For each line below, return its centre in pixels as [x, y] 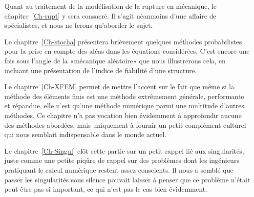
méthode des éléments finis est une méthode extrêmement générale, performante [124, 96]
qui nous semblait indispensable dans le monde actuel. [85, 134]
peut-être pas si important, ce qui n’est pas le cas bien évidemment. [106, 189]
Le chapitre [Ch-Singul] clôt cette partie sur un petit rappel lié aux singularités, [124, 150]
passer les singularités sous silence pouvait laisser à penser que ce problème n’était [127, 179]
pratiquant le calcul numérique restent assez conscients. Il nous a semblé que [119, 169]
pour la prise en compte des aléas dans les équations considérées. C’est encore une [127, 51]
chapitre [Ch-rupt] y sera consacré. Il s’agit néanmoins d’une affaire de [110, 15]
